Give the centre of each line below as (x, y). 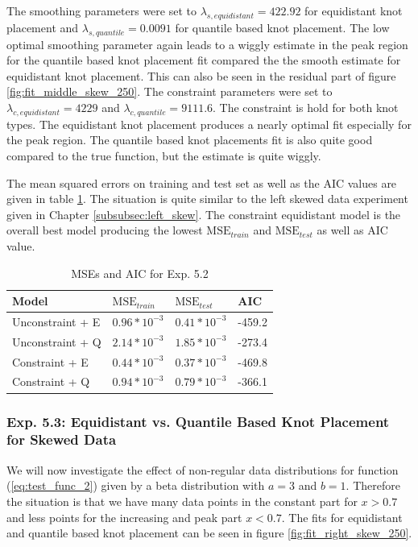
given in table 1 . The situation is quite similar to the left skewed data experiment (207, 199)
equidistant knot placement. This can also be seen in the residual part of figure (201, 75)
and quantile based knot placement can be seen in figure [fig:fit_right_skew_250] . (209, 533)
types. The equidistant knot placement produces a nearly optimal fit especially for (209, 124)
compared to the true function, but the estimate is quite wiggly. (164, 155)
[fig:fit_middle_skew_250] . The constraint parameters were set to (170, 91)
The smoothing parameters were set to (101, 10)
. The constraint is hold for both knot (306, 107)
